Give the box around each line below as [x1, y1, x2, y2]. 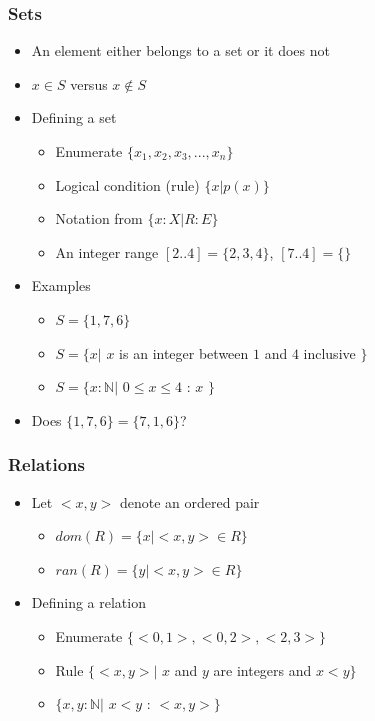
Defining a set [31, 107, 117, 128]
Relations [8, 452, 85, 477]
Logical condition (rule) [55, 174, 200, 195]
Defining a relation [31, 592, 146, 613]
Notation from [55, 208, 143, 229]
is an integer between [119, 342, 249, 363]
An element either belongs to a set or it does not [31, 40, 330, 61]
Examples [31, 275, 91, 296]
